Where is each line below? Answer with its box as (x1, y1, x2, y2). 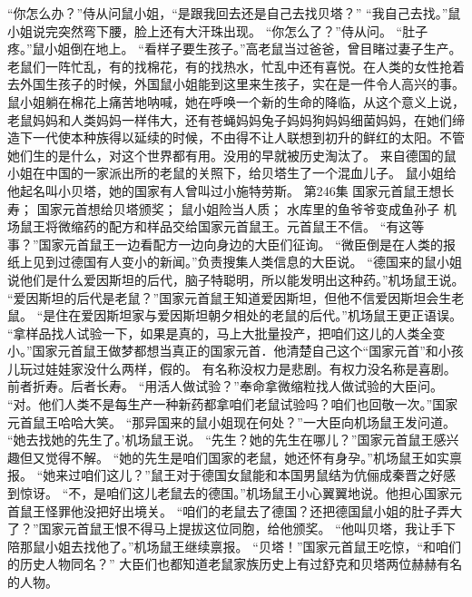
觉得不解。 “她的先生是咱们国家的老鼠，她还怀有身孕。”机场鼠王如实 (44, 447, 449, 466)
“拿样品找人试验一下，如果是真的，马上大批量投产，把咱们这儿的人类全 (7, 323, 433, 342)
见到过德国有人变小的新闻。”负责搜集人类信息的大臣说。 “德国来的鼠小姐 (32, 252, 462, 271)
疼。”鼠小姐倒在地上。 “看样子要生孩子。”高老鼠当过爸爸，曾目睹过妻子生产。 (7, 39, 462, 58)
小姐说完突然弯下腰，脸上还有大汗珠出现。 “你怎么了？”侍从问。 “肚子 (7, 21, 428, 40)
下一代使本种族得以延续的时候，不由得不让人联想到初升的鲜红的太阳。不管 (19, 128, 465, 147)
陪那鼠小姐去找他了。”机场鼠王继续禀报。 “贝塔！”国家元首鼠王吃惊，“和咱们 (7, 536, 462, 555)
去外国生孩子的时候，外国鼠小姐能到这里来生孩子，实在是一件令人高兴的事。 (7, 74, 465, 93)
